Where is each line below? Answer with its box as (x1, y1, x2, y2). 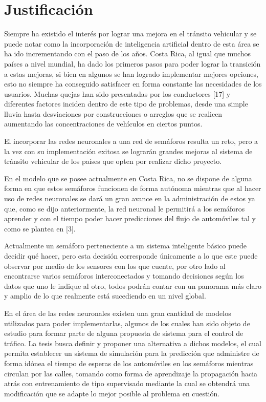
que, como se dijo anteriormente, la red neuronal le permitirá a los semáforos (4, 203, 245, 214)
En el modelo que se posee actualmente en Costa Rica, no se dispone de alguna (4, 173, 252, 183)
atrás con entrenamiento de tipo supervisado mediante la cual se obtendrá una (4, 378, 250, 389)
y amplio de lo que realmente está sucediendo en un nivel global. (4, 290, 206, 301)
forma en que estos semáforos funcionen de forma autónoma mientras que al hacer (4, 183, 261, 194)
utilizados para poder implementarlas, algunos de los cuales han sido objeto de (4, 318, 250, 328)
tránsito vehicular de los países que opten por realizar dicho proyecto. (4, 156, 222, 166)
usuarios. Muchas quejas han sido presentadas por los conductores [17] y (4, 88, 231, 99)
